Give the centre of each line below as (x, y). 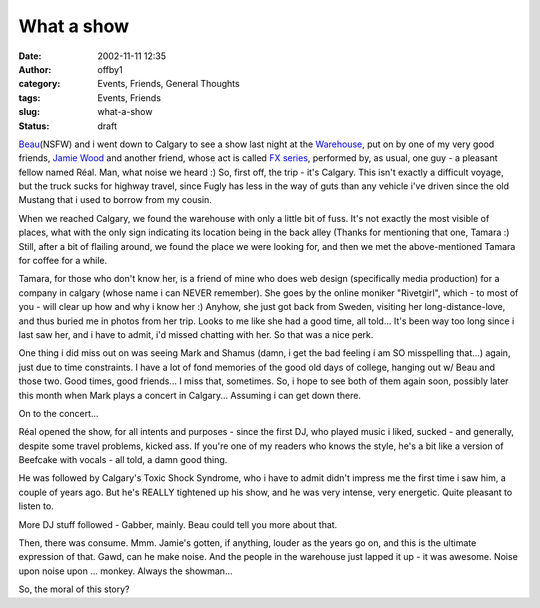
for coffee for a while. (63, 261)
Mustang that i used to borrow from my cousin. (115, 200)
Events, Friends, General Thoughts (168, 84)
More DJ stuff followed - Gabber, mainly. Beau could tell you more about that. (178, 524)
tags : (29, 97)
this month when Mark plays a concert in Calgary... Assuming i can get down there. (190, 395)
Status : (34, 126)
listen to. (36, 506)
